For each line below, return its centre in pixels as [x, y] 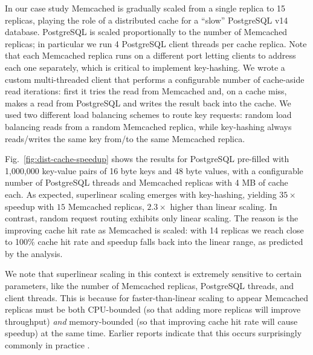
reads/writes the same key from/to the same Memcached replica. [125, 138]
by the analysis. [34, 253]
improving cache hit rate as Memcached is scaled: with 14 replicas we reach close [154, 230]
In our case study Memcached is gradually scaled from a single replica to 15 [145, 8]
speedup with [30, 206]
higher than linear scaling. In [224, 206]
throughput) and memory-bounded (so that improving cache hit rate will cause [151, 321]
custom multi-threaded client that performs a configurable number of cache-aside [155, 79]
